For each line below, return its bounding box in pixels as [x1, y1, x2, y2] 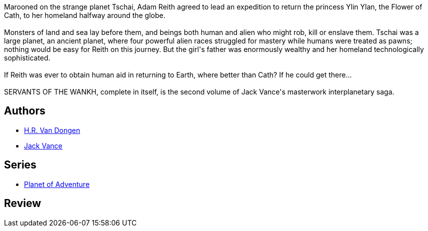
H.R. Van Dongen [24, 125, 80, 134]
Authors [4, 104, 45, 117]
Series [4, 158, 36, 171]
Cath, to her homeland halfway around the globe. [4, 11, 165, 19]
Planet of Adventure [24, 179, 90, 188]
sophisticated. [4, 53, 50, 62]
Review [4, 197, 41, 210]
